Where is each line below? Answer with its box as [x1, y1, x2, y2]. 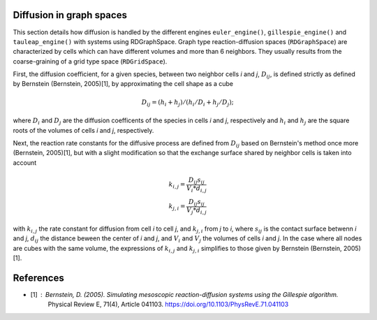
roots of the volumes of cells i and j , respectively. [13, 126, 154, 134]
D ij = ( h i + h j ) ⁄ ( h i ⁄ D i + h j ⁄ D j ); [141, 98, 234, 108]
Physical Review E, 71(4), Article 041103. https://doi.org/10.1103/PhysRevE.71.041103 [47, 300, 289, 309]
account [13, 158, 37, 167]
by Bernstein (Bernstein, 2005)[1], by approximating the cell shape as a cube [13, 80, 234, 88]
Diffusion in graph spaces [13, 9, 127, 21]
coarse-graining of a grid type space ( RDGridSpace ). [13, 57, 168, 66]
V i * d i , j [186, 184, 207, 194]
